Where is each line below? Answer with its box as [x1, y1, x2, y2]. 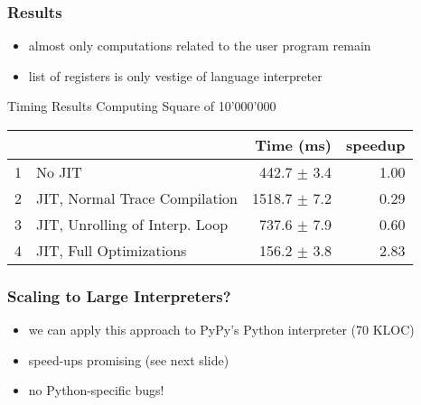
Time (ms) [255, 134, 332, 155]
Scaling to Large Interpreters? [7, 284, 231, 307]
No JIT [36, 161, 82, 182]
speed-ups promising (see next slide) [28, 350, 229, 369]
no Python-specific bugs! [28, 381, 164, 400]
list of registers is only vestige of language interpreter [28, 66, 323, 85]
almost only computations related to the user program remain [28, 36, 371, 55]
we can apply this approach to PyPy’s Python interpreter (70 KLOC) [28, 320, 415, 339]
